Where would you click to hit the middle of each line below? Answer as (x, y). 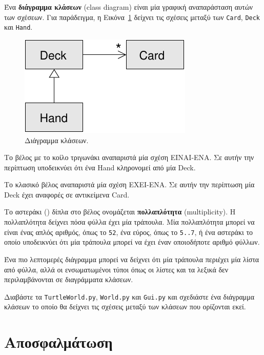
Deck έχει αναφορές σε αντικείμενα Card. (67, 194)
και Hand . (18, 27)
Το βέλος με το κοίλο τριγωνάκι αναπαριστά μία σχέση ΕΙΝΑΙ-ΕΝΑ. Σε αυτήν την (129, 157)
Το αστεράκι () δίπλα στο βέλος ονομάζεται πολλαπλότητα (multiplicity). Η (120, 212)
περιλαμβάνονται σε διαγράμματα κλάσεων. (69, 279)
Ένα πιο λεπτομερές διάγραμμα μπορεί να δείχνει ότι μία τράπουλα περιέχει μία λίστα (132, 259)
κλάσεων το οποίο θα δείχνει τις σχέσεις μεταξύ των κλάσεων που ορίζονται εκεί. (125, 307)
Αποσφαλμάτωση (58, 342)
